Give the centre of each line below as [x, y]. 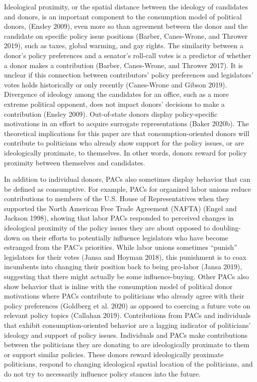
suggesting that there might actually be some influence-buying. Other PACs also [127, 276]
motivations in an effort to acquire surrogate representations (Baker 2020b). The [127, 123]
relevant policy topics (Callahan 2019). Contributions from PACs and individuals [128, 315]
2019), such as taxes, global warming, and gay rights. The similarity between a [124, 45]
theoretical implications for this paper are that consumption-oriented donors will [127, 133]
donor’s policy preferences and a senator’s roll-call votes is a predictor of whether [128, 55]
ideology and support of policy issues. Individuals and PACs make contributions [126, 335]
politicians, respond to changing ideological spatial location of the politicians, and [128, 364]
